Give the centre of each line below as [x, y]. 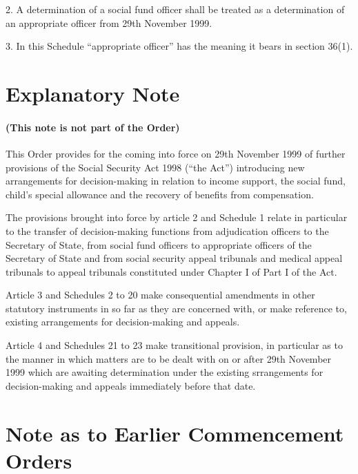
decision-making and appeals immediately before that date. [131, 385]
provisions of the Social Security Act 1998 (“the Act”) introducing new [155, 167]
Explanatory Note [93, 93]
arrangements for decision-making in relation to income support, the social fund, [176, 181]
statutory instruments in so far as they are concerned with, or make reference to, [176, 308]
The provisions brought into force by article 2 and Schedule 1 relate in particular [177, 217]
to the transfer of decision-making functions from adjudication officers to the [167, 230]
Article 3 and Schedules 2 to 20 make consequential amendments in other [160, 295]
